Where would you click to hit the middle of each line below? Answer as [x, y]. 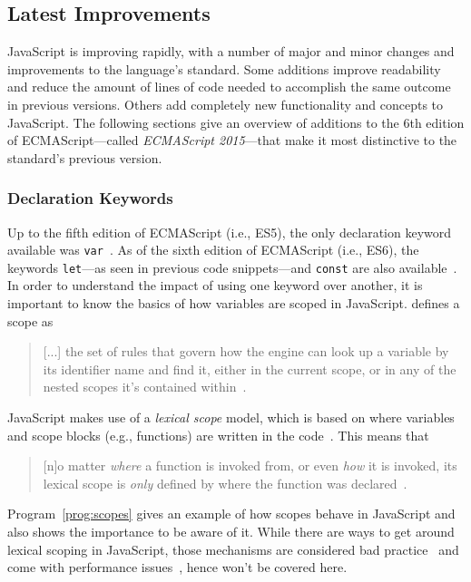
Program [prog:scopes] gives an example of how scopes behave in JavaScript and [231, 514]
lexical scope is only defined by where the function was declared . [225, 483]
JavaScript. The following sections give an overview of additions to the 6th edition [236, 122]
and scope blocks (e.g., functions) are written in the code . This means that [218, 435]
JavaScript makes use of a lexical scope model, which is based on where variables [231, 417]
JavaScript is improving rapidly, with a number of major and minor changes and [231, 51]
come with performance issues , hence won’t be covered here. [177, 567]
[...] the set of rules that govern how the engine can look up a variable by [246, 351]
